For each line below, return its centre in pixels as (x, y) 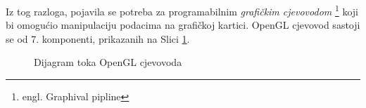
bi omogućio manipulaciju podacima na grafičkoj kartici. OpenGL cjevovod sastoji (183, 25)
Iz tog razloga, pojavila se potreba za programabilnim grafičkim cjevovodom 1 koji (182, 10)
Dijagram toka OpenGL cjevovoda (108, 62)
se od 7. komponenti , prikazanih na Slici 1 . (98, 38)
